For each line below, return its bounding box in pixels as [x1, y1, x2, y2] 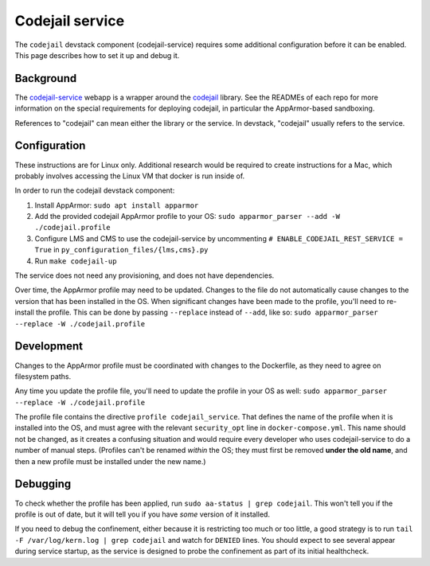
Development [14, 339, 84, 353]
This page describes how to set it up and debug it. [14, 50, 180, 60]
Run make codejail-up [34, 256, 117, 266]
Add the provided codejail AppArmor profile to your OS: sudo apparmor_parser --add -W [34, 212, 340, 221]
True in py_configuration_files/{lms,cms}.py [34, 245, 209, 255]
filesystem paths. [14, 371, 72, 381]
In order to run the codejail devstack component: [14, 185, 175, 195]
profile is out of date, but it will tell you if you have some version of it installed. [14, 509, 271, 519]
